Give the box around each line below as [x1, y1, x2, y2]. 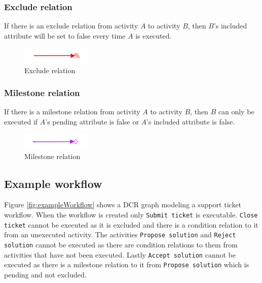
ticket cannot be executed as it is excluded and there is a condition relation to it [4, 219, 258, 230]
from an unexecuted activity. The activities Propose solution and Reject [4, 229, 236, 240]
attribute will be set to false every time [4, 30, 126, 41]
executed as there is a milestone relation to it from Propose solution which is [4, 259, 249, 270]
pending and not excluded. [4, 269, 87, 280]
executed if [4, 116, 38, 127]
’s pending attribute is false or [45, 116, 139, 127]
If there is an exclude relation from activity [4, 20, 138, 31]
